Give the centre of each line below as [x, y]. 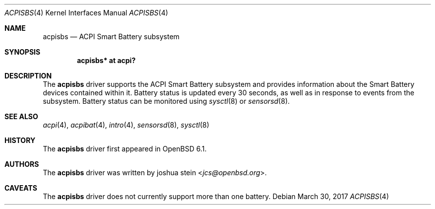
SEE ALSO [21, 116]
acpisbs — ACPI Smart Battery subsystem [111, 36]
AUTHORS [22, 164]
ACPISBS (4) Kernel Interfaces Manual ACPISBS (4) [86, 13]
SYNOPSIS [23, 52]
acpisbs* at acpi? [106, 60]
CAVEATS [21, 188]
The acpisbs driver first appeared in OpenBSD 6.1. [125, 149]
